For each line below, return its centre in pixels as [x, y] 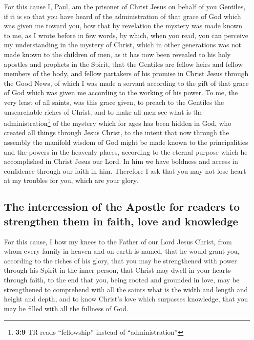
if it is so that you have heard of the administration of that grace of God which [123, 16]
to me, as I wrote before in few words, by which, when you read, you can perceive [126, 35]
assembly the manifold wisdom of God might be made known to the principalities [126, 142]
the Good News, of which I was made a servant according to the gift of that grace [126, 83]
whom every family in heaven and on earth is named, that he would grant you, [122, 251]
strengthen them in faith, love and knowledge [121, 221]
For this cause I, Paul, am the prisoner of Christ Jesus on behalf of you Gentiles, [125, 6]
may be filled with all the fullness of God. [66, 308]
